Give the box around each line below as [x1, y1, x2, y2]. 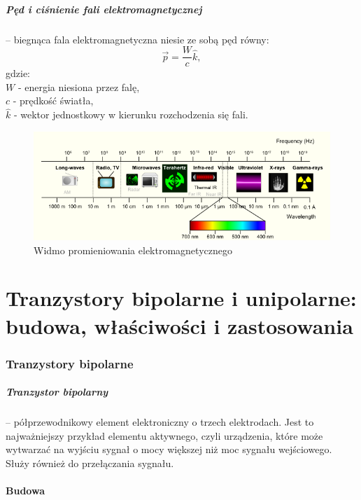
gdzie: [6, 66, 30, 81]
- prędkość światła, [13, 93, 94, 108]
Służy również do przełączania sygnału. [6, 455, 174, 470]
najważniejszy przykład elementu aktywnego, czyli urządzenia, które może [6, 428, 323, 443]
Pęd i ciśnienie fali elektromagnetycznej [6, 1, 202, 16]
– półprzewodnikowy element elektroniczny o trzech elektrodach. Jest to [6, 415, 314, 429]
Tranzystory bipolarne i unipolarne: [6, 284, 357, 312]
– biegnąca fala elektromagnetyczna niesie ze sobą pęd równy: [6, 32, 269, 46]
